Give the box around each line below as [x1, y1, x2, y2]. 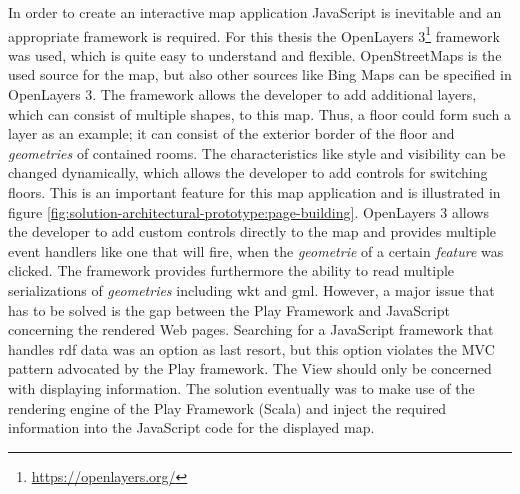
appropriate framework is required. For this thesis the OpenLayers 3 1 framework [8, 22, 500, 46]
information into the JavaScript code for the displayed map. [8, 417, 375, 438]
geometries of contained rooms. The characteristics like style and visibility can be [8, 142, 506, 163]
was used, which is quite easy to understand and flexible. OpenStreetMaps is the [8, 44, 502, 65]
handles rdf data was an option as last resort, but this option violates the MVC [8, 338, 495, 359]
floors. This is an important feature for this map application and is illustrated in [8, 182, 501, 202]
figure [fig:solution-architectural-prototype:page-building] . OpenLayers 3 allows [8, 201, 489, 222]
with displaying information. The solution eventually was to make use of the [8, 377, 475, 398]
